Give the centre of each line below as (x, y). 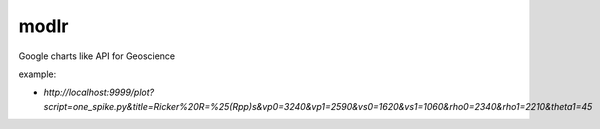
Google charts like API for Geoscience (97, 56)
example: (37, 74)
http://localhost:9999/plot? (99, 92)
